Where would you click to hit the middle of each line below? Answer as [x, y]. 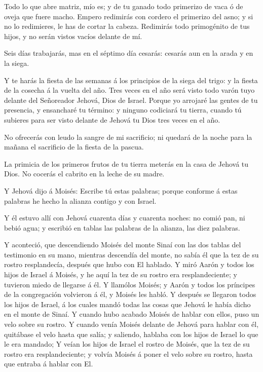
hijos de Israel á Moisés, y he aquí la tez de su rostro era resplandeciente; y [121, 274]
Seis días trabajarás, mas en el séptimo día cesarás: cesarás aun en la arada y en [129, 53]
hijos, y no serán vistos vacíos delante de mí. [73, 36]
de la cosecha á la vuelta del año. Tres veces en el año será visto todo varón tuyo [129, 90]
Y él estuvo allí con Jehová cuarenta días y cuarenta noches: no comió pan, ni [125, 218]
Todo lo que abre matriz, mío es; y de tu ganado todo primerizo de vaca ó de [124, 6]
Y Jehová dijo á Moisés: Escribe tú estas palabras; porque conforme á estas [121, 190]
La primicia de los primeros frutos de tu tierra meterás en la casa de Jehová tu [126, 163]
